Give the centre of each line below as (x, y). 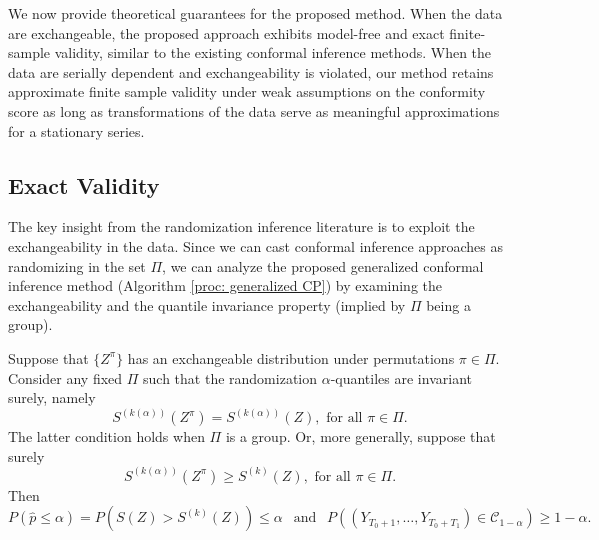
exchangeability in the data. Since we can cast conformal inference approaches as (255, 245)
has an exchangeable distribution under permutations (291, 357)
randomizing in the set (77, 265)
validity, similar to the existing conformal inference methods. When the (273, 52)
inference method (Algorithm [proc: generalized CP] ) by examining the (225, 285)
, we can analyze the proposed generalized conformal (323, 265)
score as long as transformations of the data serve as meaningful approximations (254, 110)
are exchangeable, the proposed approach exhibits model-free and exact (226, 32)
